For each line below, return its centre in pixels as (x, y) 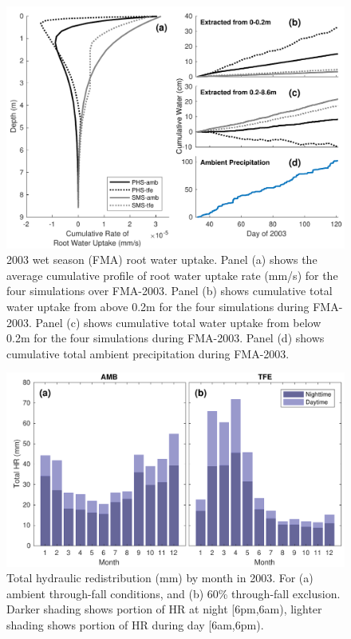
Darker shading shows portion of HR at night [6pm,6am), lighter (164, 609)
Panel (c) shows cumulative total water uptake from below (178, 322)
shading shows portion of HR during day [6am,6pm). (135, 625)
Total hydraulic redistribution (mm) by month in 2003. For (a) (160, 578)
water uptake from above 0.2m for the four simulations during (158, 307)
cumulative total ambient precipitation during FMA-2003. (148, 353)
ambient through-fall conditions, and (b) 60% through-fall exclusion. (174, 593)
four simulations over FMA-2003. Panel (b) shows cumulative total (170, 291)
